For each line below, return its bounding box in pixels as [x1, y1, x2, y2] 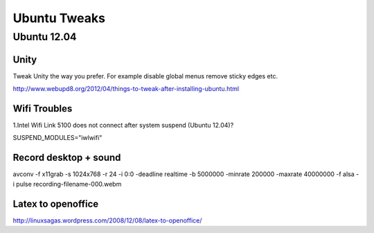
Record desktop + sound [12, 152, 121, 164]
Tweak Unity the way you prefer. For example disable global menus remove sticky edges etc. [12, 71, 278, 80]
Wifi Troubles [12, 103, 73, 114]
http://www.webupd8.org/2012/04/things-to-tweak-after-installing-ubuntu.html [12, 85, 239, 93]
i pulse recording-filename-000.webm [12, 180, 122, 188]
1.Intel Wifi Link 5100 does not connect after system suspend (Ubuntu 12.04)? [12, 121, 234, 130]
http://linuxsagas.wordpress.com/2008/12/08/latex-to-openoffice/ [12, 216, 202, 225]
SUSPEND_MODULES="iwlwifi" [12, 134, 103, 142]
